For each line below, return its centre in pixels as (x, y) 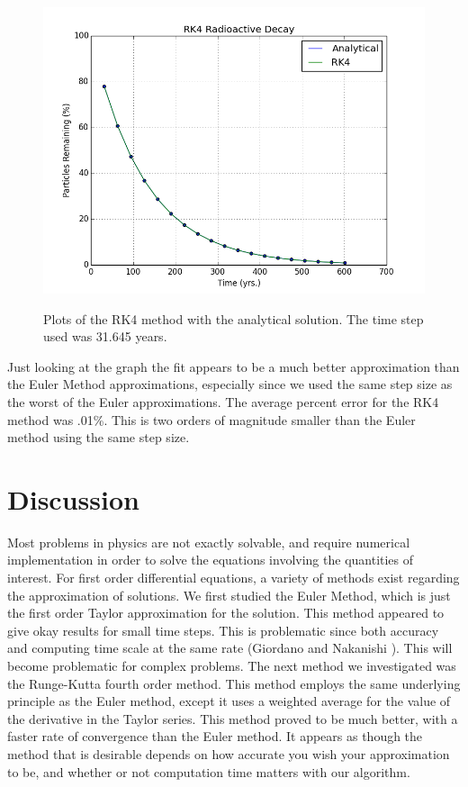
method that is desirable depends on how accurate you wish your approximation (229, 754)
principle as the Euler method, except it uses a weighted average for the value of (229, 701)
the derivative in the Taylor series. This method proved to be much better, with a (233, 718)
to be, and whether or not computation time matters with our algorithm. (209, 771)
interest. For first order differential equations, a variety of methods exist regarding (234, 578)
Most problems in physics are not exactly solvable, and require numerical (209, 542)
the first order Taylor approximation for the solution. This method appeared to (226, 613)
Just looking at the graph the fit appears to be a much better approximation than (234, 366)
